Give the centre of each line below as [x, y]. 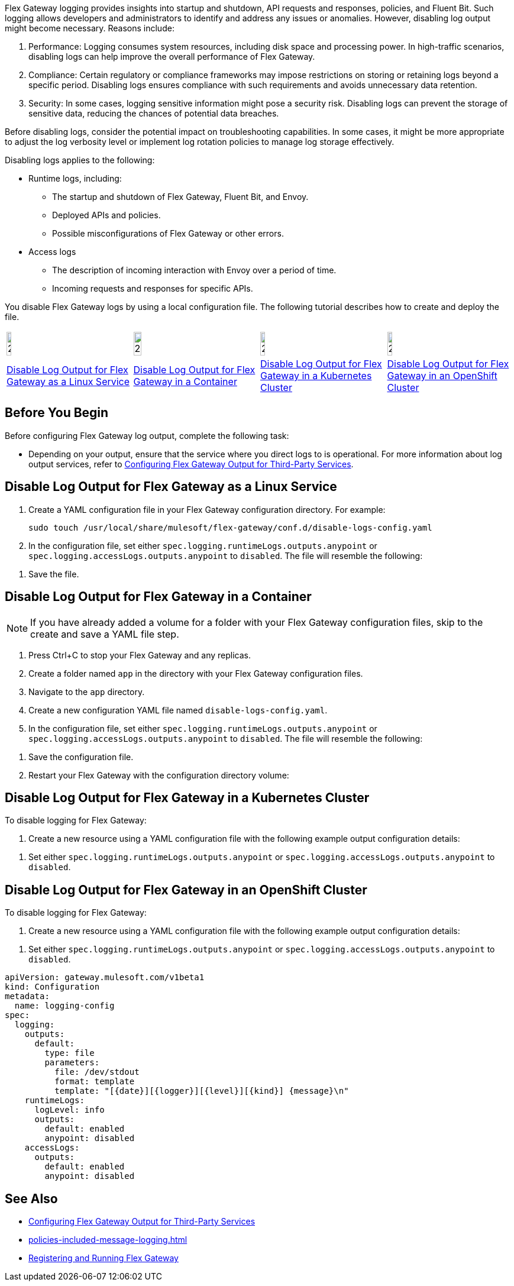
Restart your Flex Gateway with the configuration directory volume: [159, 775]
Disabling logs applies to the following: [80, 160]
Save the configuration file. [81, 757]
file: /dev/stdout [97, 1072]
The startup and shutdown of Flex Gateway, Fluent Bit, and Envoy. [180, 197]
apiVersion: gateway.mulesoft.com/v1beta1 [105, 978]
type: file [69, 1053]
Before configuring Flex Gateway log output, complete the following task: [147, 435]
